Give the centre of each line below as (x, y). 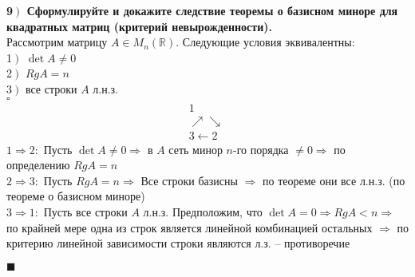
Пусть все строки (85, 212)
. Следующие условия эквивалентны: (265, 42)
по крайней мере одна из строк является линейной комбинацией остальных (190, 227)
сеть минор (196, 149)
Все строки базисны (189, 180)
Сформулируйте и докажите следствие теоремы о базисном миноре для (212, 10)
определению (38, 165)
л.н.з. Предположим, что (203, 212)
